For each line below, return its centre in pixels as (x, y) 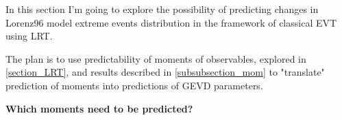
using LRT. (29, 36)
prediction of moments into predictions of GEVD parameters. (134, 85)
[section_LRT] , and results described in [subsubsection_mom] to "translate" (165, 72)
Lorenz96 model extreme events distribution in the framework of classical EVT (171, 22)
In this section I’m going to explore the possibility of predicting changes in (162, 9)
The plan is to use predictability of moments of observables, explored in (156, 58)
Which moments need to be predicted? (99, 108)
